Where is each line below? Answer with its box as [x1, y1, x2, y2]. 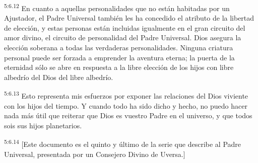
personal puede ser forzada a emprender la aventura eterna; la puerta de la [4, 52, 235, 62]
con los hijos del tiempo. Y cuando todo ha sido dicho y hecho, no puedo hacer [4, 100, 247, 111]
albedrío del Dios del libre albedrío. [4, 71, 113, 82]
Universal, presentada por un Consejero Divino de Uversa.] [4, 148, 185, 159]
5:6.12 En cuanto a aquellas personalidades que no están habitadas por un [4, 2, 230, 13]
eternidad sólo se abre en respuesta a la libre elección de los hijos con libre [4, 62, 234, 72]
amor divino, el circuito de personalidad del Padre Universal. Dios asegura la [4, 32, 241, 43]
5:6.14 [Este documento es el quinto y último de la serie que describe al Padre [4, 137, 241, 149]
